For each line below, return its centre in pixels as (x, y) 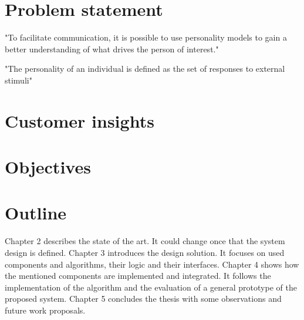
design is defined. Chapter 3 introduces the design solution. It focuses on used (145, 252)
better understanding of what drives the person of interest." (112, 49)
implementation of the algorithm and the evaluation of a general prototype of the (151, 287)
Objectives (48, 167)
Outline (36, 213)
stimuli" (18, 80)
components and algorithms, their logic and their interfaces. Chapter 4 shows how (152, 264)
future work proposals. (45, 310)
